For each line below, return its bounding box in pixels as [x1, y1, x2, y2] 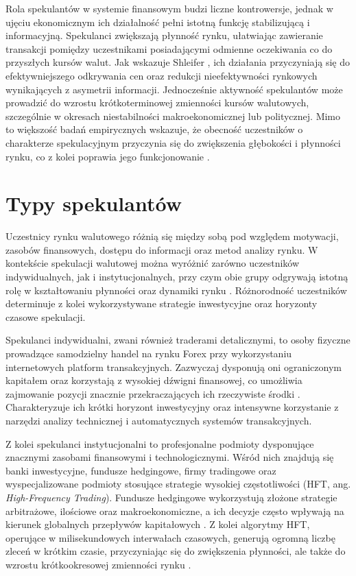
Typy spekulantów [5, 189, 182, 217]
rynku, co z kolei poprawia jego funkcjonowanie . [5, 149, 210, 163]
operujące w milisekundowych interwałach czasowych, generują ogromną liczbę [5, 530, 335, 544]
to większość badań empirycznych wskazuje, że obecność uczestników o [5, 122, 303, 136]
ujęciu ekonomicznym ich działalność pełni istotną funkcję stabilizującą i [5, 14, 310, 29]
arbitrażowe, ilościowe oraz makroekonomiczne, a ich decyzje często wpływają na [5, 503, 344, 518]
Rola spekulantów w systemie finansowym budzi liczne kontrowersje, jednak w [5, 1, 333, 15]
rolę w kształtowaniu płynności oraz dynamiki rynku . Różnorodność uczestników [5, 283, 347, 297]
